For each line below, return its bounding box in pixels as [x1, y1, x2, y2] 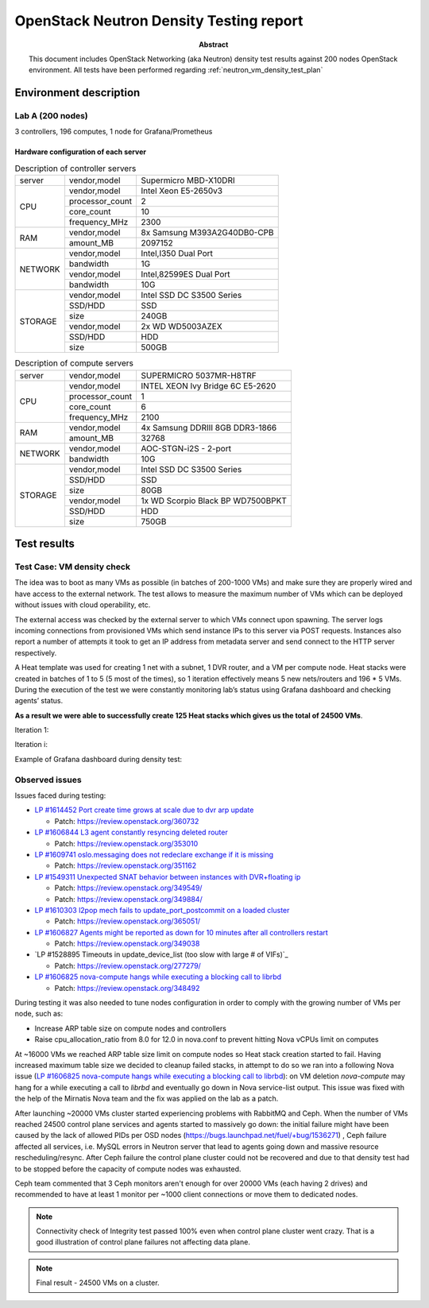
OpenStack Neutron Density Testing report [14, 12, 303, 29]
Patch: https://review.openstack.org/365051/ [54, 916, 201, 926]
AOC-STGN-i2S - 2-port [141, 443, 232, 454]
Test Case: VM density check [14, 561, 131, 572]
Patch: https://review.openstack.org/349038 [54, 938, 200, 949]
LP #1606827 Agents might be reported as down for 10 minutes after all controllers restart [34, 927, 329, 937]
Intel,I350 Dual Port [141, 248, 214, 259]
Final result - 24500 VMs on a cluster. [36, 1278, 160, 1287]
